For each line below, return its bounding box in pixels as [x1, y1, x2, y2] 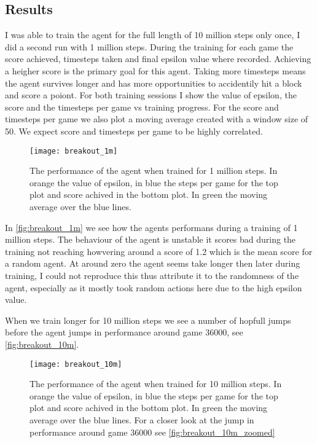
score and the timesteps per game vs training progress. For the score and [5, 100, 279, 113]
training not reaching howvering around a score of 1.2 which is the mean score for [5, 245, 313, 257]
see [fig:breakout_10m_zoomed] [154, 425, 275, 438]
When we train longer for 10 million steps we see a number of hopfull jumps [5, 313, 291, 326]
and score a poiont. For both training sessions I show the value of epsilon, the [5, 88, 297, 101]
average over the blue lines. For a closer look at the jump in [29, 413, 254, 426]
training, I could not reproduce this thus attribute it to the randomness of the [5, 269, 299, 281]
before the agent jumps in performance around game [5, 326, 203, 339]
